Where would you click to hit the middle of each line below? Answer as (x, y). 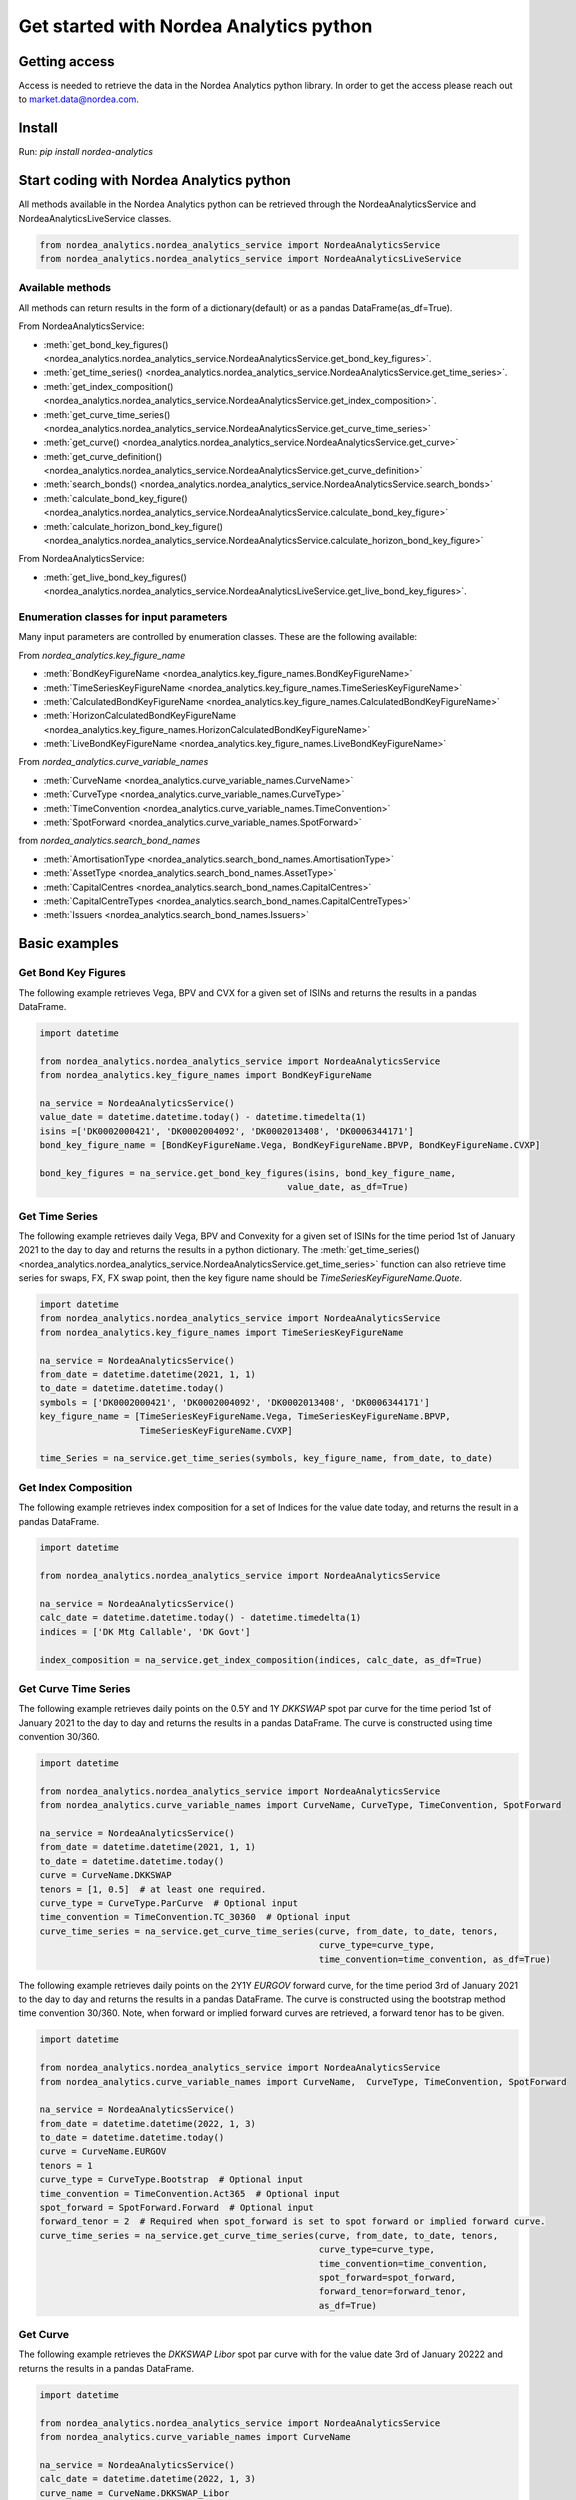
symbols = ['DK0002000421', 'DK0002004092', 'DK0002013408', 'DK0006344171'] (234, 1402)
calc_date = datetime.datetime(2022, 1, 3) (148, 2479)
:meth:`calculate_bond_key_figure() (116, 498)
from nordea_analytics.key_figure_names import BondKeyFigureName (205, 1075)
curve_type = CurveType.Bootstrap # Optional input (171, 2179)
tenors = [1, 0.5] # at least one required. (153, 1889)
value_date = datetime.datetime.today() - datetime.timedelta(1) (203, 1117)
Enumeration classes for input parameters (123, 617)
